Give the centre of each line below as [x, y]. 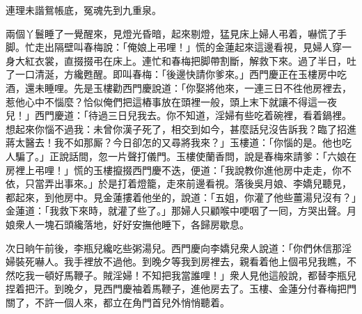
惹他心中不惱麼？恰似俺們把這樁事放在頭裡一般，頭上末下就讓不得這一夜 [171, 101]
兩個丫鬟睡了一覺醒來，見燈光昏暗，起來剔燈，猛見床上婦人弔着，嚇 [162, 33]
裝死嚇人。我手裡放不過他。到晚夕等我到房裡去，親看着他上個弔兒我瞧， [181, 261]
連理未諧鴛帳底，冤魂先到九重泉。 [84, 10]
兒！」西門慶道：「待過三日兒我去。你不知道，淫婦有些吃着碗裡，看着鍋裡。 [179, 115]
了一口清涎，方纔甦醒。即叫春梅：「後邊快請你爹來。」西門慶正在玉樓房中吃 [176, 74]
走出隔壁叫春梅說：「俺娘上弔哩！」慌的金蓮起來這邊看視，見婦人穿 [188, 47]
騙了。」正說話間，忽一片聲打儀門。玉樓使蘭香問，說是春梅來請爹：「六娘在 [186, 156]
